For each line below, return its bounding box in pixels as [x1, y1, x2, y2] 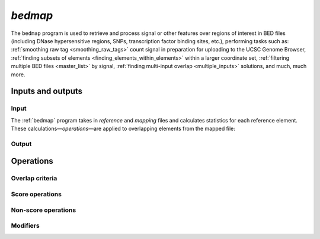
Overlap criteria [11, 175, 57, 183]
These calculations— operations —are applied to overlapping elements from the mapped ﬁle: [11, 125, 235, 133]
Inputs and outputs [11, 86, 83, 96]
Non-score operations [11, 206, 76, 214]
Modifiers [11, 222, 40, 230]
